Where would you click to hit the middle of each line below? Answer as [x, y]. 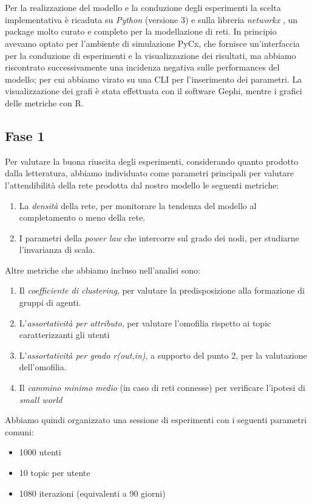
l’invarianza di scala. [57, 250]
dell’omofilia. [43, 367]
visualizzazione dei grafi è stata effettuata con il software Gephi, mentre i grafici [154, 91]
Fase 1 [25, 135]
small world [41, 399]
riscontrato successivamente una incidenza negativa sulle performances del [142, 67]
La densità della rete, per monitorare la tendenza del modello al [138, 205]
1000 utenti [40, 452]
